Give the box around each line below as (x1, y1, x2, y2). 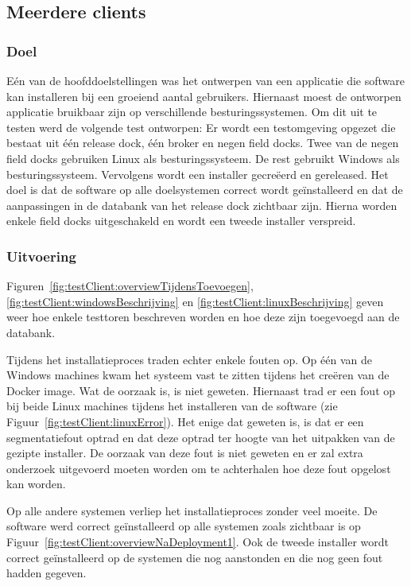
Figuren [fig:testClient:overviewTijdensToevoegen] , (6, 277, 254, 294)
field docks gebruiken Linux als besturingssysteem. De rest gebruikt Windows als (6, 149, 400, 166)
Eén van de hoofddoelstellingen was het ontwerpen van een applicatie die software (6, 72, 405, 88)
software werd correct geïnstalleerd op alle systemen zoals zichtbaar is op (6, 518, 361, 534)
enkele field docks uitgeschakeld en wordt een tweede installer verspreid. (6, 212, 356, 229)
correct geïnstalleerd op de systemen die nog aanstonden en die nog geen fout (6, 549, 383, 565)
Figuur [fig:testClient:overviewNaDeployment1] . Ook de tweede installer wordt (6, 534, 389, 550)
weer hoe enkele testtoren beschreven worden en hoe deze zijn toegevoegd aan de (6, 309, 400, 325)
